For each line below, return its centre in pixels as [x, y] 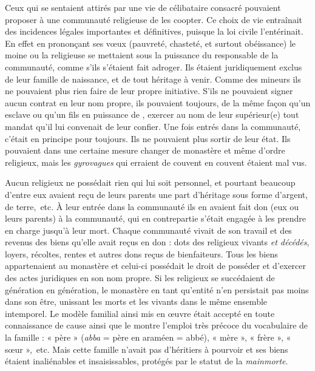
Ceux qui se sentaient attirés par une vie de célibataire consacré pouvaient [143, 7]
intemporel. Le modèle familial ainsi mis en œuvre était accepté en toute [140, 313]
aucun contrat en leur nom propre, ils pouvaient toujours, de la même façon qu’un [158, 102]
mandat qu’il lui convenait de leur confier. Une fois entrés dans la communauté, [153, 126]
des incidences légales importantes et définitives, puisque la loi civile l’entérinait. [154, 31]
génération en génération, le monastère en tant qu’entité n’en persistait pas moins [157, 289]
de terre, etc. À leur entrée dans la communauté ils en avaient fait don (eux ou [152, 206]
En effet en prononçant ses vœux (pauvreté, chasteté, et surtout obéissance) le [151, 43]
